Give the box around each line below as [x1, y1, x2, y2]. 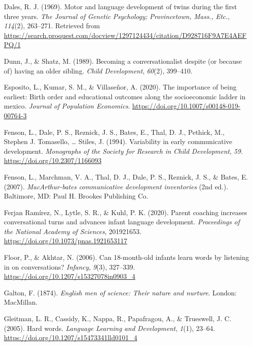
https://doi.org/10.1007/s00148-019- [132, 101, 241, 111]
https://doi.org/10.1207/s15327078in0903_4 [4, 271, 136, 281]
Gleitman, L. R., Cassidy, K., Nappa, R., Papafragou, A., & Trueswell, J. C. [4, 313, 232, 324]
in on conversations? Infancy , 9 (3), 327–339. [4, 261, 135, 272]
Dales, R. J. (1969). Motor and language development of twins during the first [4, 1, 237, 11]
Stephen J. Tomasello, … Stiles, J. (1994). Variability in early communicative [4, 136, 233, 146]
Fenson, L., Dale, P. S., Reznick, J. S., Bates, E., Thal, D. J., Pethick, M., [4, 127, 225, 137]
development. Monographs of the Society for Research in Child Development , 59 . [4, 146, 243, 156]
